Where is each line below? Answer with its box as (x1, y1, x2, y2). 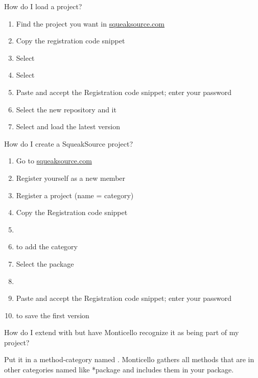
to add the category (16, 241, 78, 252)
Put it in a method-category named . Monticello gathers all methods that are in (4, 354, 254, 365)
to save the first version (16, 310, 89, 320)
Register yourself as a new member (16, 172, 126, 183)
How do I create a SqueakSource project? (4, 138, 133, 149)
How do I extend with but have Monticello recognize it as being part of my (4, 327, 239, 338)
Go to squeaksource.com (16, 155, 92, 166)
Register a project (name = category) (16, 190, 134, 200)
